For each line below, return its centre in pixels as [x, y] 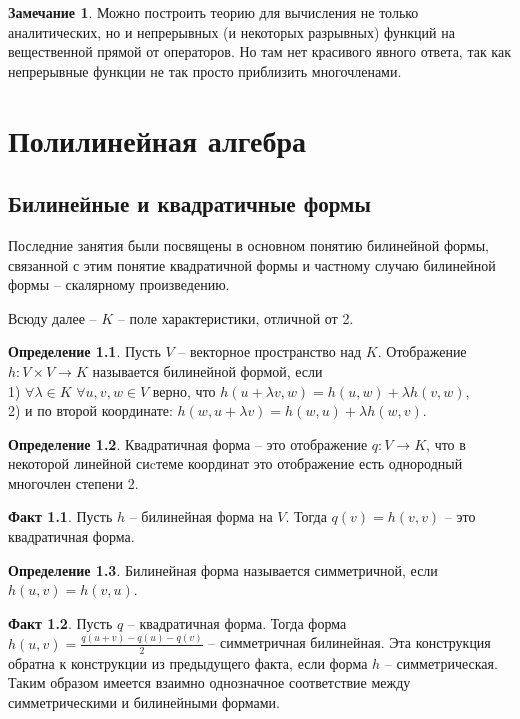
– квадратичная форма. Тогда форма [237, 622]
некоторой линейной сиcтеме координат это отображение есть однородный [235, 463]
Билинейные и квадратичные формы [189, 203]
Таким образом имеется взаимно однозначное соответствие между [209, 682]
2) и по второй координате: [90, 410]
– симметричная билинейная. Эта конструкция [349, 642]
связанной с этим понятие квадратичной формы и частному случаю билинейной [252, 264]
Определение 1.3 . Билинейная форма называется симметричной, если [223, 569]
